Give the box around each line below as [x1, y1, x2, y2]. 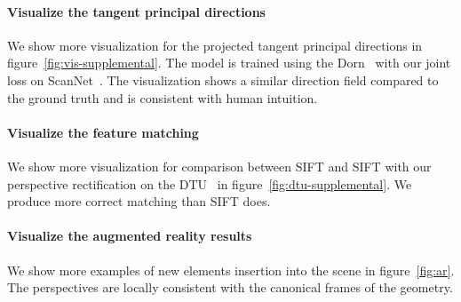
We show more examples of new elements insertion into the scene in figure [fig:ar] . [7, 260, 455, 279]
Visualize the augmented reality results [7, 226, 252, 245]
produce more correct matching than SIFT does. [7, 192, 271, 211]
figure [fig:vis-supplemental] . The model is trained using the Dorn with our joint [7, 53, 451, 72]
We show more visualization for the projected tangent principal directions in [7, 36, 423, 54]
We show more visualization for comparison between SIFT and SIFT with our [7, 156, 432, 175]
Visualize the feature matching [7, 123, 199, 141]
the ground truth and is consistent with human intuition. [7, 88, 318, 107]
